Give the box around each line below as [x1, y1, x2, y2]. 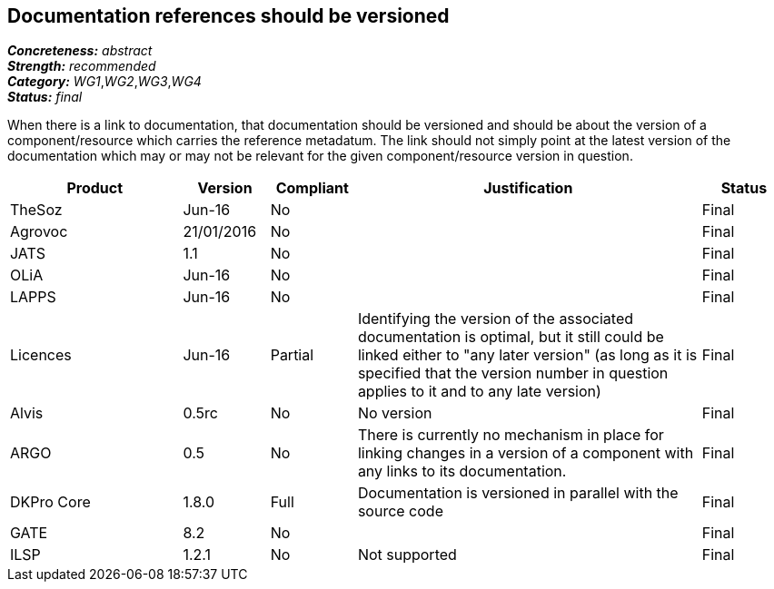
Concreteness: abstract [7, 43, 153, 59]
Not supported [357, 545, 457, 564]
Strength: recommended [7, 58, 156, 74]
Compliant [275, 179, 349, 198]
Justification [483, 179, 573, 198]
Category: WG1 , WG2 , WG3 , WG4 [7, 74, 202, 90]
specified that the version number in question [357, 364, 669, 383]
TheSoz [10, 201, 63, 220]
